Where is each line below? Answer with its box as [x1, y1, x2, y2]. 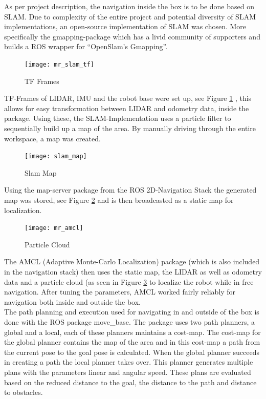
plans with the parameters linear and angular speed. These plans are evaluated [4, 367, 251, 377]
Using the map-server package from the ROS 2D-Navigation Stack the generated [4, 184, 257, 195]
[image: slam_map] [25, 153, 87, 160]
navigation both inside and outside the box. [4, 296, 141, 307]
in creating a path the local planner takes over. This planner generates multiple [4, 356, 253, 367]
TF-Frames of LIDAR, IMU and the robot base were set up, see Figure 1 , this [4, 93, 252, 103]
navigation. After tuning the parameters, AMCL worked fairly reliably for [4, 286, 236, 297]
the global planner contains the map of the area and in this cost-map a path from [4, 337, 260, 347]
